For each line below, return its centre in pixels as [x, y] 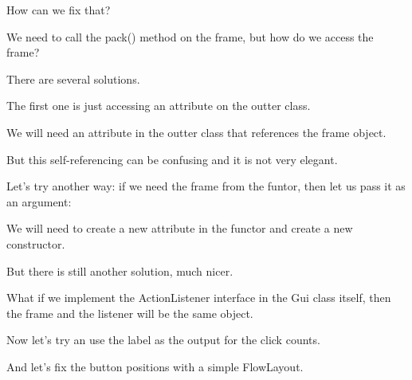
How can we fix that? [59, 10]
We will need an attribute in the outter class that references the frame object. [196, 132]
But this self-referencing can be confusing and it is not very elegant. [172, 159]
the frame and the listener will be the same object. [130, 313]
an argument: [39, 201]
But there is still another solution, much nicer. [120, 270]
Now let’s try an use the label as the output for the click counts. [163, 340]
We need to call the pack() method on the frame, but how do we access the [190, 36]
